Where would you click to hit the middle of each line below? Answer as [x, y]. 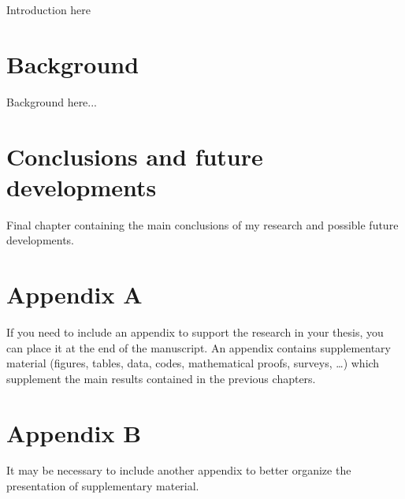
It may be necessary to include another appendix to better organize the [179, 470]
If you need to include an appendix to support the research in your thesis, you [195, 331]
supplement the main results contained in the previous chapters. [161, 378]
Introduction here [49, 9]
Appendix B [74, 432]
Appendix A [74, 294]
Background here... [52, 101]
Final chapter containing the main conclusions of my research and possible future [202, 224]
